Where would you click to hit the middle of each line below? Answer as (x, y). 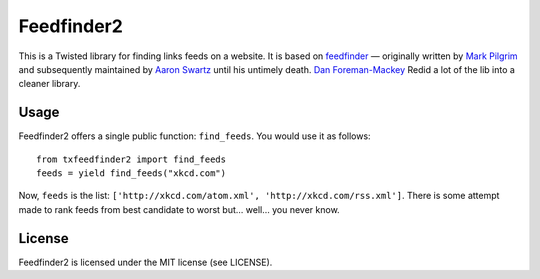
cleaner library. (49, 84)
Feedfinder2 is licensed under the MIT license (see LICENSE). (145, 262)
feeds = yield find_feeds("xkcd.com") (131, 173)
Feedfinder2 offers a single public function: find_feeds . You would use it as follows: (194, 136)
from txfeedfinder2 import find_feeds (131, 159)
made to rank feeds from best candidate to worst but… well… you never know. (179, 209)
